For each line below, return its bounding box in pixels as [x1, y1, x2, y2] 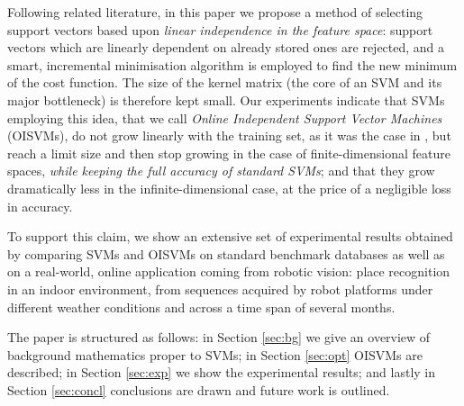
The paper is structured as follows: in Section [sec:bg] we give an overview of [7, 328, 431, 347]
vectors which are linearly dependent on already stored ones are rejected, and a [7, 38, 445, 57]
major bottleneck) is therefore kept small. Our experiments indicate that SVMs [7, 90, 445, 109]
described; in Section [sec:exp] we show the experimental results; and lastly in [7, 363, 436, 382]
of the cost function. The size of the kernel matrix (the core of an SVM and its [7, 73, 442, 92]
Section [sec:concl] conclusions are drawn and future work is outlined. [7, 380, 390, 399]
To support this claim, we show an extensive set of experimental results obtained [7, 227, 453, 246]
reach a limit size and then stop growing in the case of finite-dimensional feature [7, 143, 450, 162]
